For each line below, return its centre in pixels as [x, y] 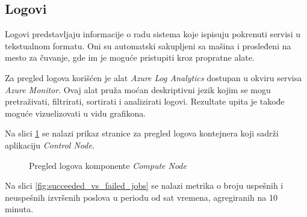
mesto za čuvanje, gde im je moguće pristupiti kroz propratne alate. [130, 57]
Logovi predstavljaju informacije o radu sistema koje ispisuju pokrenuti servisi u [153, 34]
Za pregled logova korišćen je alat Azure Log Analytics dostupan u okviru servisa [153, 77]
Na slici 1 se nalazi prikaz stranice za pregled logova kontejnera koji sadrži [142, 133]
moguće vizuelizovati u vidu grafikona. [76, 113]
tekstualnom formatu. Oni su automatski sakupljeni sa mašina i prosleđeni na [148, 45]
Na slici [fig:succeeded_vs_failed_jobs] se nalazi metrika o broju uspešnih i [144, 185]
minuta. [19, 209]
